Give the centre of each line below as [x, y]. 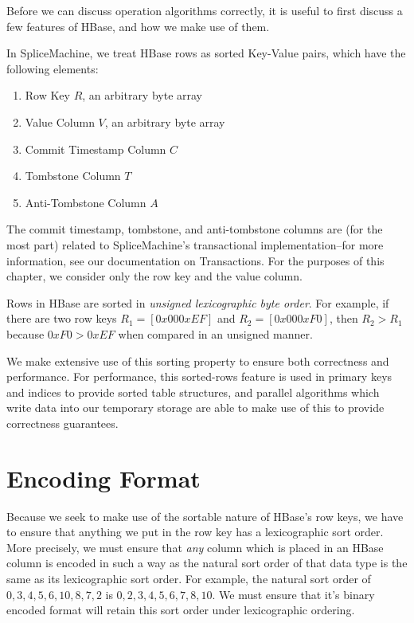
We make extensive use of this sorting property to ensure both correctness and [198, 360]
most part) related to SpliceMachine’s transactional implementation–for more [195, 244]
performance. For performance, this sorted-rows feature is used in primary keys [199, 376]
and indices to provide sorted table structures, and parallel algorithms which [193, 392]
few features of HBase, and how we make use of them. [138, 26]
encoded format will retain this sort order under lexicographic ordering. [181, 610]
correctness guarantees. [62, 423]
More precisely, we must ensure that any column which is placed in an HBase [195, 547]
